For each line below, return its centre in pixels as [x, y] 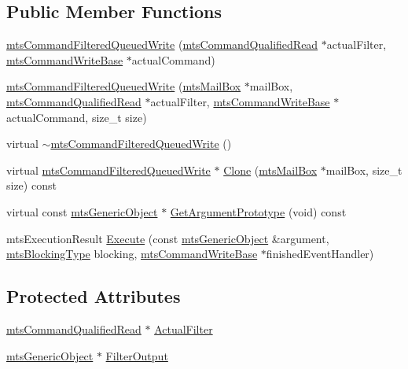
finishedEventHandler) [320, 254]
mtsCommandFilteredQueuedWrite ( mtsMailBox [124, 86]
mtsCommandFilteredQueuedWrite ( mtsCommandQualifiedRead [162, 44]
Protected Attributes [94, 296]
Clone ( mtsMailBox [270, 170]
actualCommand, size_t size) [77, 117]
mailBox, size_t [364, 170]
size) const [31, 185]
